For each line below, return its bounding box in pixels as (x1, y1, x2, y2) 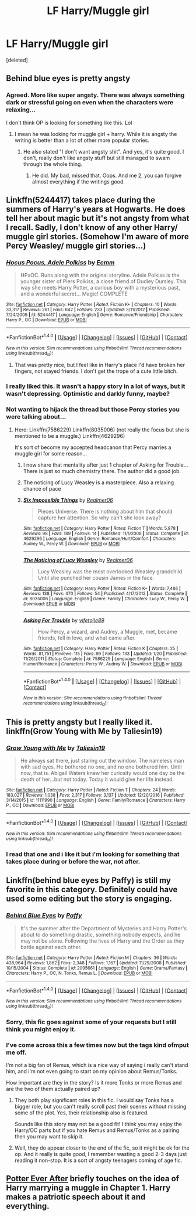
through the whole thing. (23, 160, 83, 168)
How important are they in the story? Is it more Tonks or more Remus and (6, 1079, 182, 1086)
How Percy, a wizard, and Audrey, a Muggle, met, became (37, 628, 178, 635)
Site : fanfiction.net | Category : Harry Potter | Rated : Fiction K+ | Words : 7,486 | (23, 585, 181, 591)
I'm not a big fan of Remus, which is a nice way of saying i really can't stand (6, 1061, 188, 1068)
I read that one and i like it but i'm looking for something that (6, 850, 180, 858)
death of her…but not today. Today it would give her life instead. (20, 776, 174, 783)
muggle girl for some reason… (14, 450, 87, 457)
